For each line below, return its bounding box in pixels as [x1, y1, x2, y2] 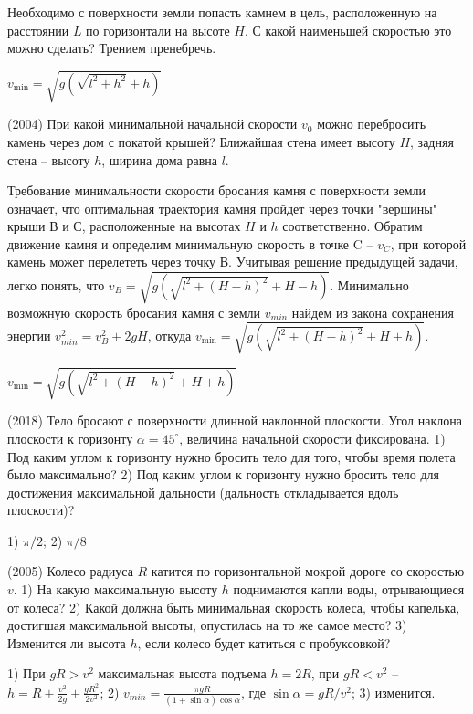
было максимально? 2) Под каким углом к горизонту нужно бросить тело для [7, 465, 439, 484]
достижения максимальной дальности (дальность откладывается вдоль [7, 482, 399, 501]
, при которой [390, 234, 467, 253]
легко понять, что [7, 275, 105, 294]
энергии [7, 326, 51, 344]
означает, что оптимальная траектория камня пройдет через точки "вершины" [7, 198, 437, 217]
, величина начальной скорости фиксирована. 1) [179, 428, 446, 447]
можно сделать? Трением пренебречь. [7, 38, 216, 58]
